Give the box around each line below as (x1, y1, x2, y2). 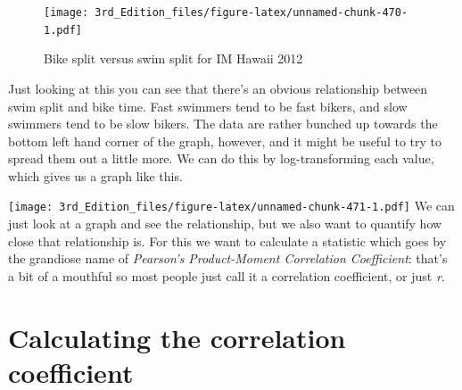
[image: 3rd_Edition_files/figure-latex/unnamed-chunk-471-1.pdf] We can (8, 196, 455, 215)
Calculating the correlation (8, 319, 346, 355)
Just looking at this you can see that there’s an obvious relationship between (8, 79, 428, 97)
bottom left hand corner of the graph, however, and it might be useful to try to (8, 131, 442, 150)
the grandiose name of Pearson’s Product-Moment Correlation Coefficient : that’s (8, 249, 448, 268)
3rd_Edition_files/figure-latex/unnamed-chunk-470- (95, 6, 408, 19)
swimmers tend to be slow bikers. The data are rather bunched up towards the (8, 114, 438, 133)
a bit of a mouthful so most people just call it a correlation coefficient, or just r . (8, 266, 445, 285)
